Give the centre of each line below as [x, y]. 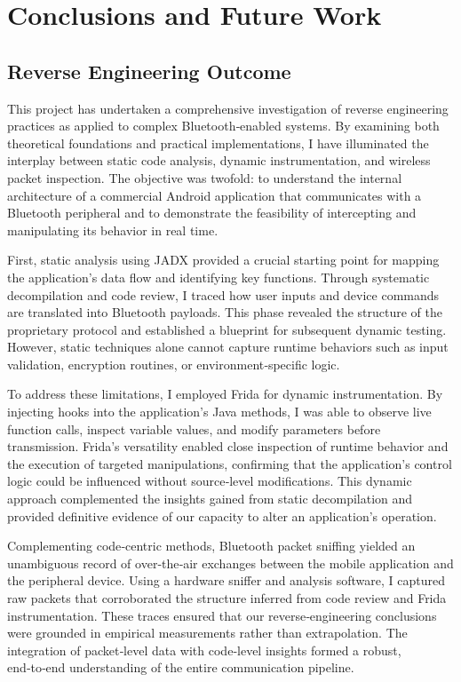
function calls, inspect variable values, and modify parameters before [194, 428]
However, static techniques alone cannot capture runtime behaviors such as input [228, 347]
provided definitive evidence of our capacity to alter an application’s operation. [222, 515]
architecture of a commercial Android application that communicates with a [215, 195]
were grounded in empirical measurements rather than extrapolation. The [207, 633]
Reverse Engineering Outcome [149, 71]
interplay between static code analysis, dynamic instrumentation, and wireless [219, 160]
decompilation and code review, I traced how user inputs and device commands [223, 294]
